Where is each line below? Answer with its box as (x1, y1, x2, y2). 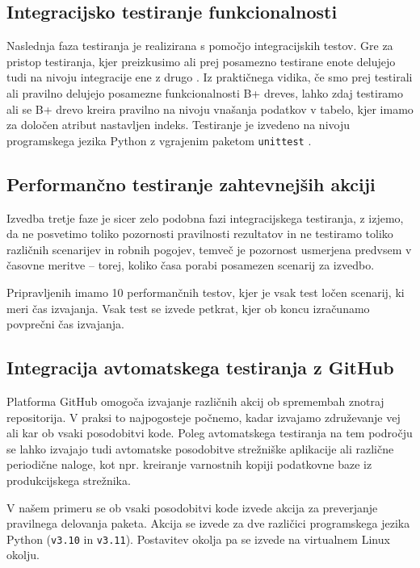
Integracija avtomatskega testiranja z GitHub (6, 355, 394, 380)
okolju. (6, 546, 40, 563)
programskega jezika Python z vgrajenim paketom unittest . (6, 132, 312, 148)
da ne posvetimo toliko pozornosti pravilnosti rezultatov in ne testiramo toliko (6, 225, 393, 242)
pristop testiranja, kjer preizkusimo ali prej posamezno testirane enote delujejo (6, 52, 396, 69)
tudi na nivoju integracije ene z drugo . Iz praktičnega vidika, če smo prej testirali (6, 69, 413, 86)
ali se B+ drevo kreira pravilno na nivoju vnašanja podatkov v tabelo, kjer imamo (6, 100, 414, 117)
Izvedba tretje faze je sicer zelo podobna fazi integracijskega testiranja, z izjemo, (6, 209, 404, 226)
